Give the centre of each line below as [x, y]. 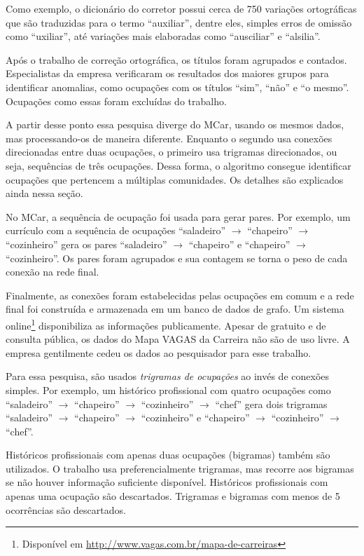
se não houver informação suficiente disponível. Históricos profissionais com [167, 482]
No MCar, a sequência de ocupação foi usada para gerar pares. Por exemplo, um [178, 216]
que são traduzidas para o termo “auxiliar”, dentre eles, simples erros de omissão [179, 22]
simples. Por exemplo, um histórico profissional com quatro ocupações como [168, 389]
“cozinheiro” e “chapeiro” [195, 418]
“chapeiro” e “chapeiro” [239, 244]
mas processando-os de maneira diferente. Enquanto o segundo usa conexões [169, 138]
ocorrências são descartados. [66, 509]
